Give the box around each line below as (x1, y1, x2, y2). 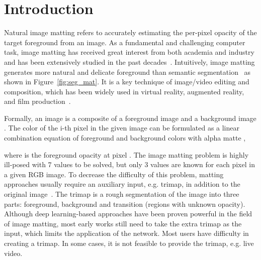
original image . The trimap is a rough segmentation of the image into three (4, 189, 239, 199)
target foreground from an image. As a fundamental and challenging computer (4, 37, 245, 47)
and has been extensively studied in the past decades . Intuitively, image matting (4, 56, 255, 67)
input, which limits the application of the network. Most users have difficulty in (4, 228, 249, 238)
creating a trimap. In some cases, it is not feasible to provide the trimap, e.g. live (4, 238, 254, 248)
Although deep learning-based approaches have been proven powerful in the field (4, 208, 252, 219)
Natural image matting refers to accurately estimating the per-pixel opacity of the (4, 27, 257, 38)
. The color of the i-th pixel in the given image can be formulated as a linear (4, 122, 240, 133)
